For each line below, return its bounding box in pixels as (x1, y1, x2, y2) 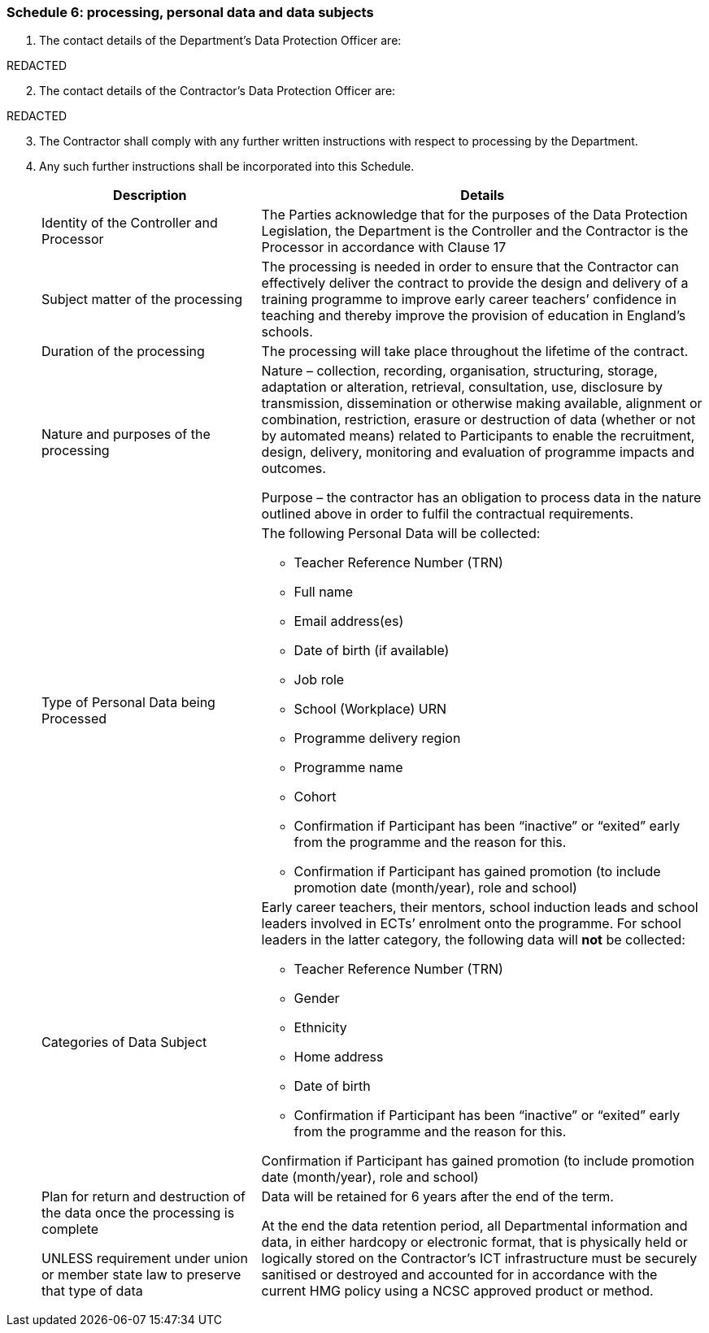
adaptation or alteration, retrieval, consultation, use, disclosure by (261, 379, 663, 396)
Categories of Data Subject (41, 1034, 207, 1051)
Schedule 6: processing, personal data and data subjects (7, 4, 374, 20)
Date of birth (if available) (294, 642, 450, 659)
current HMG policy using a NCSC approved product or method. (261, 1283, 654, 1300)
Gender (294, 990, 340, 1007)
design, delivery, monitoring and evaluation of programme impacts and (261, 444, 695, 461)
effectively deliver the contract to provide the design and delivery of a (261, 275, 689, 292)
